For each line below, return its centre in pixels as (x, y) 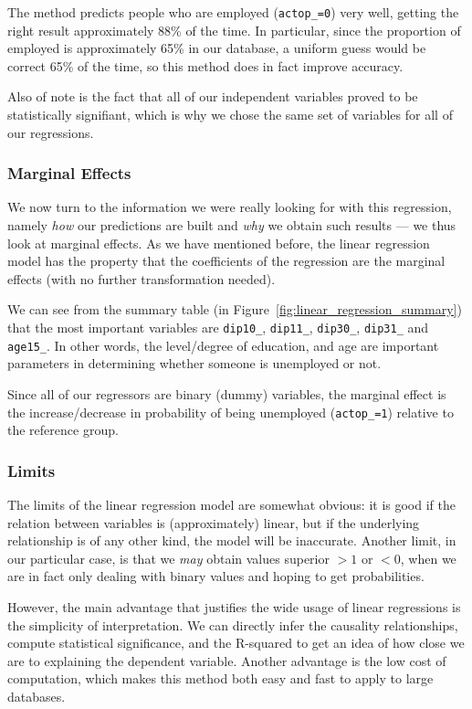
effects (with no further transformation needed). (142, 278)
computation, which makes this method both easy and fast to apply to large (220, 678)
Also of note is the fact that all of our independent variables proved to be (213, 96)
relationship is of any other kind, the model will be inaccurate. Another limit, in (232, 540)
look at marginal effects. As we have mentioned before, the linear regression (219, 243)
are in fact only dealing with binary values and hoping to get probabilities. (216, 576)
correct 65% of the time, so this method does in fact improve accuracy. (205, 65)
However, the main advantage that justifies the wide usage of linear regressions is (234, 606)
